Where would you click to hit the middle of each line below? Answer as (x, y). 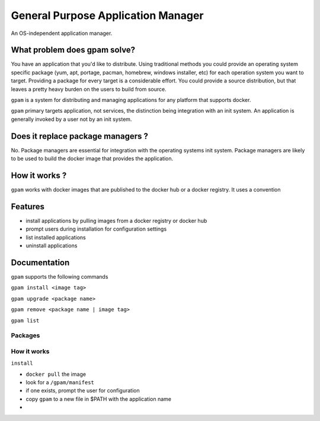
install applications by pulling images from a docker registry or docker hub (116, 221)
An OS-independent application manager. (62, 33)
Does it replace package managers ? (79, 136)
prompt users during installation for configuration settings (96, 229)
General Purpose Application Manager (107, 15)
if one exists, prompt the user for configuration (83, 391)
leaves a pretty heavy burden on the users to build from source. (89, 89)
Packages (25, 336)
